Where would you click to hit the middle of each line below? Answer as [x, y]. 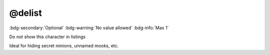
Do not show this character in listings [47, 37]
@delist [25, 13]
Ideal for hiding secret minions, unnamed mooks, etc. [64, 46]
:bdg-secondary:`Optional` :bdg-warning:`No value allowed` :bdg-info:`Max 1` [89, 28]
